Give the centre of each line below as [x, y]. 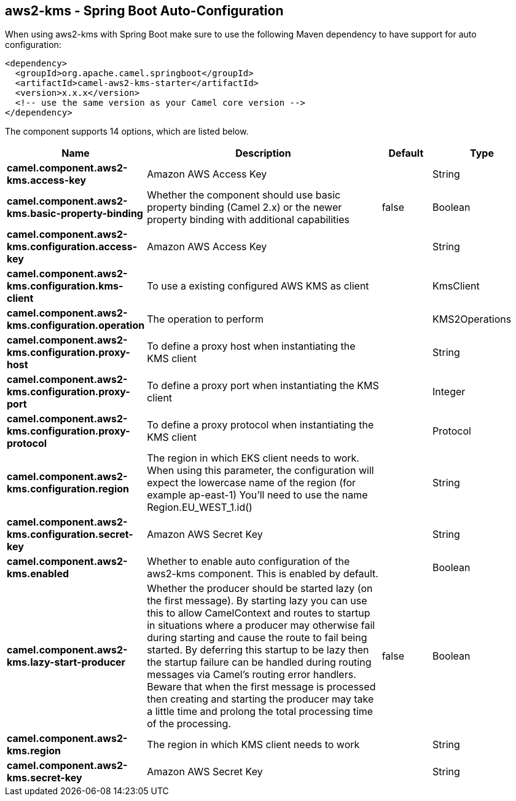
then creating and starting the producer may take [260, 699]
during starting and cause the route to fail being [257, 638]
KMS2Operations [472, 319]
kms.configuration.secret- [70, 535]
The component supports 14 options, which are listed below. [127, 132]
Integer [449, 392]
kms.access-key [47, 180]
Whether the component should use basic [244, 195]
